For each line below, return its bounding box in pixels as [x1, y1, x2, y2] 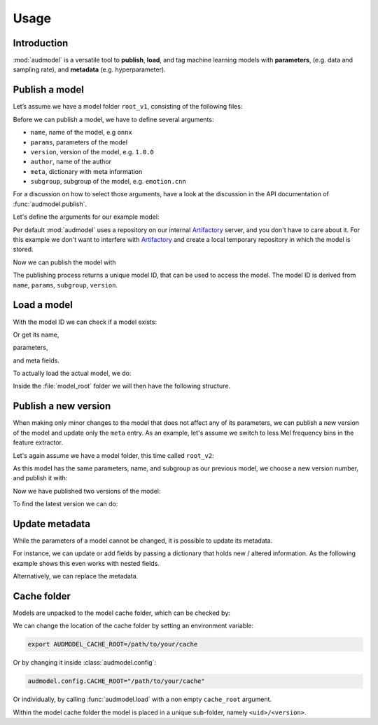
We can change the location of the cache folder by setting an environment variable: [13, 621, 254, 630]
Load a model [13, 299, 73, 311]
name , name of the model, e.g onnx [30, 128, 132, 137]
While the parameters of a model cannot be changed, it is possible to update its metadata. [13, 536, 273, 545]
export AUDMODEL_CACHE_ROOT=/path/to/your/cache [27, 640, 198, 649]
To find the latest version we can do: [13, 500, 118, 508]
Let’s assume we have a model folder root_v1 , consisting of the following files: [13, 102, 243, 111]
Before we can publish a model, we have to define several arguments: [13, 115, 214, 123]
